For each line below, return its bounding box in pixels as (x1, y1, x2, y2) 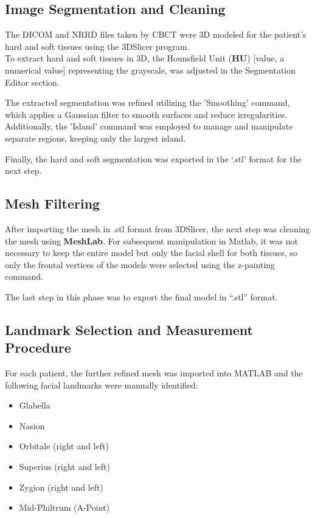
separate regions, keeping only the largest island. (5, 131, 186, 144)
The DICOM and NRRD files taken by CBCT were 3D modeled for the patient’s (5, 28, 306, 41)
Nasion (19, 419, 45, 432)
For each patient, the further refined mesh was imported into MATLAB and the (5, 367, 303, 379)
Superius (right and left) (19, 460, 110, 473)
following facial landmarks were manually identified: (5, 378, 198, 391)
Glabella (19, 399, 50, 412)
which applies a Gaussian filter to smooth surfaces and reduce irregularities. (5, 108, 288, 120)
